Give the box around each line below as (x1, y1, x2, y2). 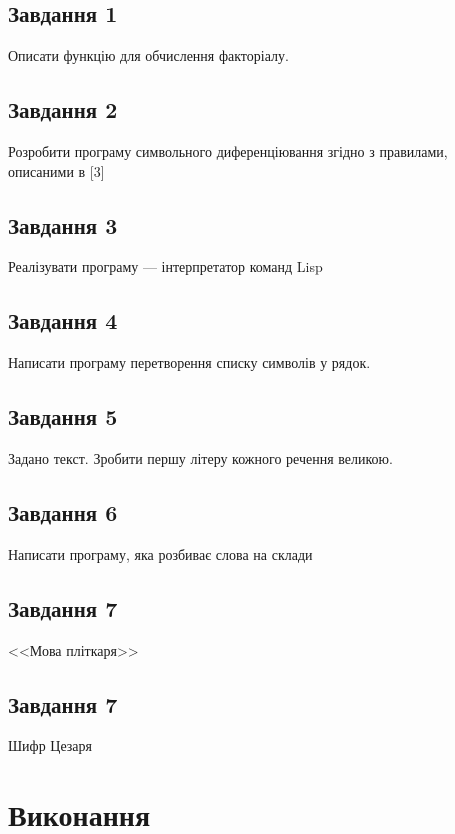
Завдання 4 (8, 305, 118, 336)
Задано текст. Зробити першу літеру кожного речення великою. (8, 447, 393, 468)
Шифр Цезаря (8, 735, 93, 756)
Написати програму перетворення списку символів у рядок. (8, 352, 371, 373)
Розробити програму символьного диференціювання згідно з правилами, (8, 141, 448, 161)
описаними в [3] (8, 160, 105, 181)
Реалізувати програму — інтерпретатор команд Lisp (8, 256, 323, 277)
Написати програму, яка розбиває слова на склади (8, 543, 313, 564)
